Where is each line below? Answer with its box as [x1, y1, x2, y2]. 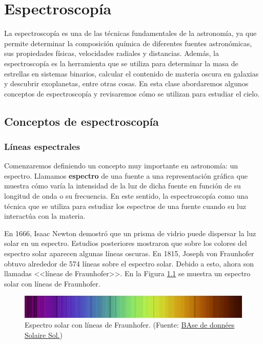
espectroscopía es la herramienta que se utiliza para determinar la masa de [4, 58, 238, 68]
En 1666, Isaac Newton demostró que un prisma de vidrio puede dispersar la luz [4, 227, 256, 238]
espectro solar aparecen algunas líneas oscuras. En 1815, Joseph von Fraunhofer [4, 248, 254, 259]
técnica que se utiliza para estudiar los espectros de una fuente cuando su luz [4, 200, 246, 211]
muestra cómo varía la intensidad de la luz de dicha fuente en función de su [4, 180, 241, 191]
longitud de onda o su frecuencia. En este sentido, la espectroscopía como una [4, 190, 249, 201]
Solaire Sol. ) [25, 329, 63, 340]
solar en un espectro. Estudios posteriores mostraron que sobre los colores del [4, 238, 247, 249]
